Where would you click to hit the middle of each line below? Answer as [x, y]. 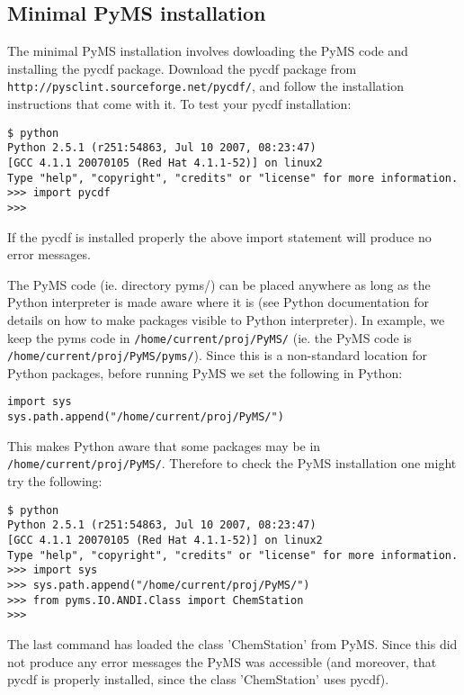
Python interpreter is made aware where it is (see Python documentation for [219, 302]
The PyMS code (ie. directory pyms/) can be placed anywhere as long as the [219, 284]
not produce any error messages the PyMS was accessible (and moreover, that [222, 661]
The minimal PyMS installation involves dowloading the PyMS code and [208, 51]
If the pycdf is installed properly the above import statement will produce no [219, 236]
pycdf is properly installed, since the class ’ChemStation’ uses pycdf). [198, 679]
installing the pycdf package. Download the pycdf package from [182, 68]
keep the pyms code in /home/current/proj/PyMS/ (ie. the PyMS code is [210, 337]
